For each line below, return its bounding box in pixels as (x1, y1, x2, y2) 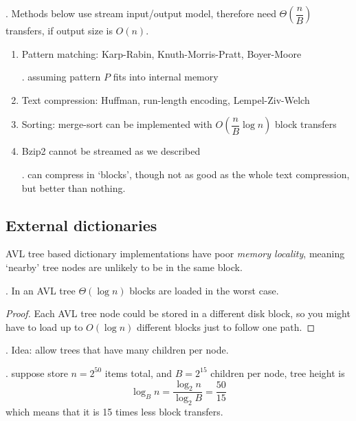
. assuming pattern (21, 69, 101, 84)
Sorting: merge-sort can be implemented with (21, 117, 212, 131)
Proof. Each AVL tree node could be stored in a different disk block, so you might (5, 306, 351, 321)
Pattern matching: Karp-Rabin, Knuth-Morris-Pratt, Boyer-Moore (21, 46, 302, 61)
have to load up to (5, 319, 83, 334)
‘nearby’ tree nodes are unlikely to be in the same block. (5, 259, 243, 274)
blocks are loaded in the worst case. (129, 283, 279, 297)
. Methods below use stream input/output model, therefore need (5, 6, 276, 20)
